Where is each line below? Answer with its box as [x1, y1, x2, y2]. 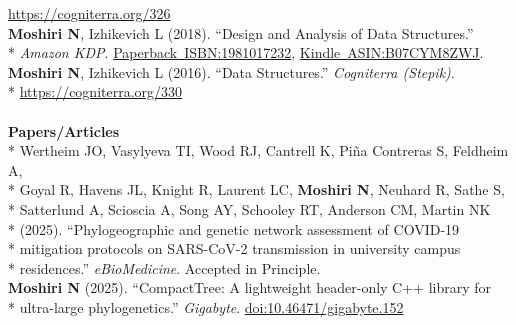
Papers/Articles [8, 120, 120, 141]
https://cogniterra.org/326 [8, 3, 171, 23]
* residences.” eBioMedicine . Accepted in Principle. [8, 257, 321, 278]
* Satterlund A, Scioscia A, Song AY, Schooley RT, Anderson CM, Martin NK [8, 198, 491, 219]
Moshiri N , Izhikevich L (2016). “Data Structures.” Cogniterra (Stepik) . [8, 61, 455, 82]
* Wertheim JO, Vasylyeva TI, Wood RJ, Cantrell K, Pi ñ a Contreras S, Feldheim [8, 140, 509, 161]
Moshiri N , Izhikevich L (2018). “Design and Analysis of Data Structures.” [8, 22, 474, 43]
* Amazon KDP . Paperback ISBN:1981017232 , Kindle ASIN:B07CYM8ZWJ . [8, 42, 484, 63]
